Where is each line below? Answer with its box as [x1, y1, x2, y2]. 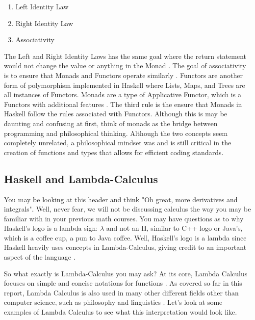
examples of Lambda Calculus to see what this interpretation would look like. [4, 307, 237, 317]
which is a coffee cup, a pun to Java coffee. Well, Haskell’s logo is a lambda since [4, 232, 247, 242]
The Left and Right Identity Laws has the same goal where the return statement [4, 51, 247, 61]
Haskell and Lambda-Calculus [4, 171, 158, 186]
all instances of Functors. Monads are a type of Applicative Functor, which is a [4, 89, 241, 100]
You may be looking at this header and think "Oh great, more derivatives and [4, 194, 238, 204]
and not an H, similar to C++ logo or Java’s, [106, 223, 243, 233]
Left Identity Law [15, 1, 69, 11]
